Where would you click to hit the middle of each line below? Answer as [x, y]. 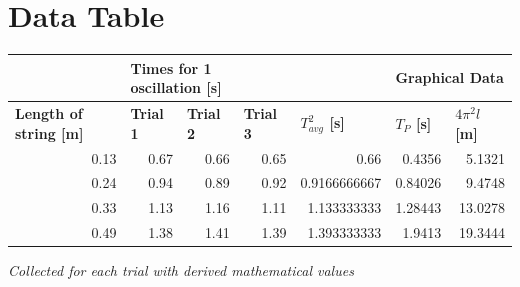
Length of [49, 113]
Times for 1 [171, 67]
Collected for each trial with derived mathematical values [181, 270]
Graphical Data [449, 77]
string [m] [49, 132]
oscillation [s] [176, 87]
